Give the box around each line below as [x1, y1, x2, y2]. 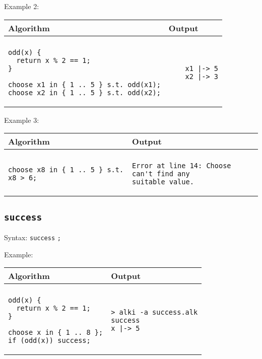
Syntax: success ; [4, 232, 61, 242]
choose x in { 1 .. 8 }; [8, 328, 103, 337]
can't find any [132, 170, 190, 178]
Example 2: [4, 1, 39, 11]
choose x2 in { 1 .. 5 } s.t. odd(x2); [8, 88, 161, 97]
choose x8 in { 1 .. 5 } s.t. [8, 166, 124, 174]
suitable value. [132, 178, 194, 186]
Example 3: [4, 114, 39, 125]
